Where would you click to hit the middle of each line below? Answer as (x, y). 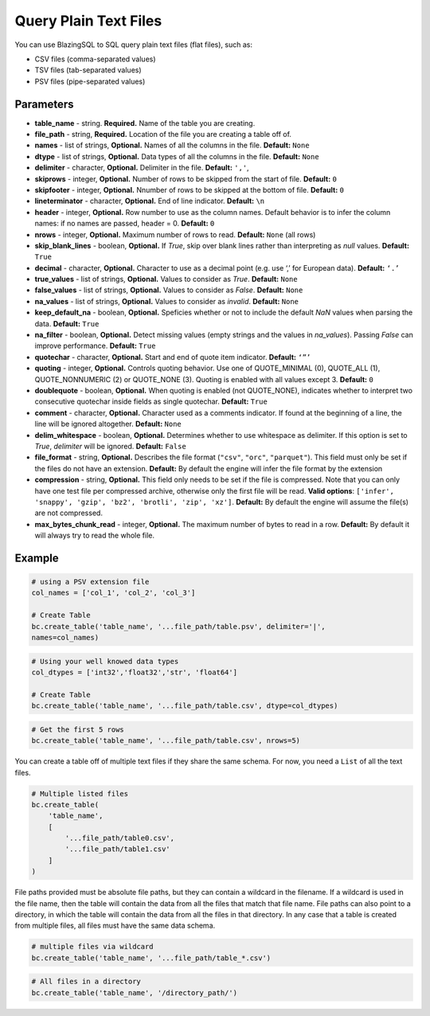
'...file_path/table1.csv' (117, 849)
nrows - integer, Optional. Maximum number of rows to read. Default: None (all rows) (175, 234)
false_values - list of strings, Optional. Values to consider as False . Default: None (169, 290)
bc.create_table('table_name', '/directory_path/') (135, 993)
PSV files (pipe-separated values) (90, 81)
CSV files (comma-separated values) (95, 59)
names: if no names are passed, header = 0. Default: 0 (125, 224)
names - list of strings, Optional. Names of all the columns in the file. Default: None (172, 145)
